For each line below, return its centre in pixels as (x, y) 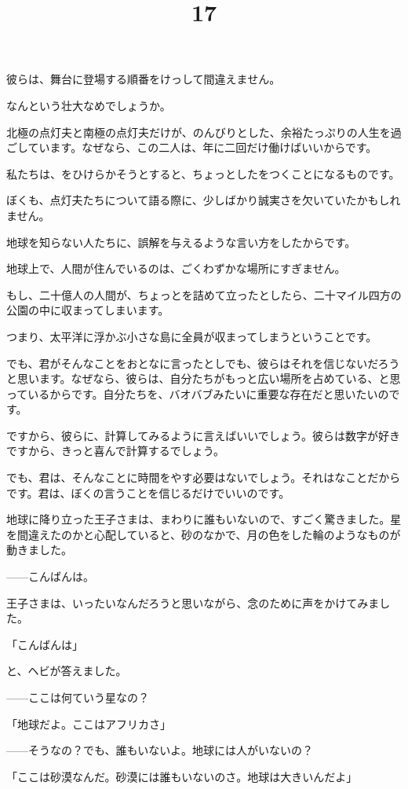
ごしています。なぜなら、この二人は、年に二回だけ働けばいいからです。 (192, 147)
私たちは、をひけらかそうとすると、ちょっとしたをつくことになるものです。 (203, 173)
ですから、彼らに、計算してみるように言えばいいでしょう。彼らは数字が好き (203, 435)
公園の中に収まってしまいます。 (88, 310)
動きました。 (39, 550)
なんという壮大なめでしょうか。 (89, 105)
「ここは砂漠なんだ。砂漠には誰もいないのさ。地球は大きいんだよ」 (182, 776)
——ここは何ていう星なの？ (78, 697)
